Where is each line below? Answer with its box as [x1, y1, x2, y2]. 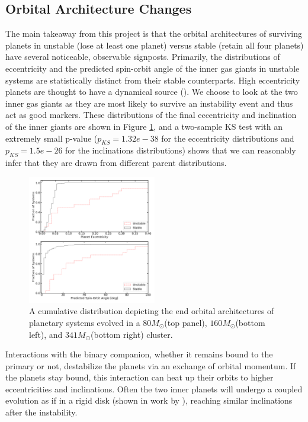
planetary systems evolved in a [29, 316, 140, 328]
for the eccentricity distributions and [161, 132, 294, 144]
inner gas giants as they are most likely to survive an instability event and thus [5, 97, 293, 109]
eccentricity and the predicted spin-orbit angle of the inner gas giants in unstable [5, 62, 300, 74]
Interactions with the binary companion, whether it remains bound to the [5, 348, 273, 360]
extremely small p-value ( [5, 132, 98, 144]
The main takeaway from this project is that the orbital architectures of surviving [5, 27, 303, 40]
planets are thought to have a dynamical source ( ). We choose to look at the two [5, 85, 298, 98]
